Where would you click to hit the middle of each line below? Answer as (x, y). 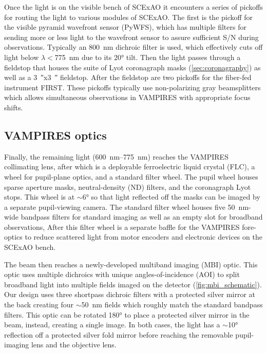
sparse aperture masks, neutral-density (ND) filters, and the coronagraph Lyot (128, 187)
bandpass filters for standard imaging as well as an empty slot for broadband (142, 217)
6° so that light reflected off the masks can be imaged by (171, 197)
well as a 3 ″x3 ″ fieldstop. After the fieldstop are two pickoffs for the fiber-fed (128, 77)
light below (22, 57)
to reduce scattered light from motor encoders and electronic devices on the (144, 237)
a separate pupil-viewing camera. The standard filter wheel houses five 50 (120, 207)
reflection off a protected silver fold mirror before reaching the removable (119, 334)
